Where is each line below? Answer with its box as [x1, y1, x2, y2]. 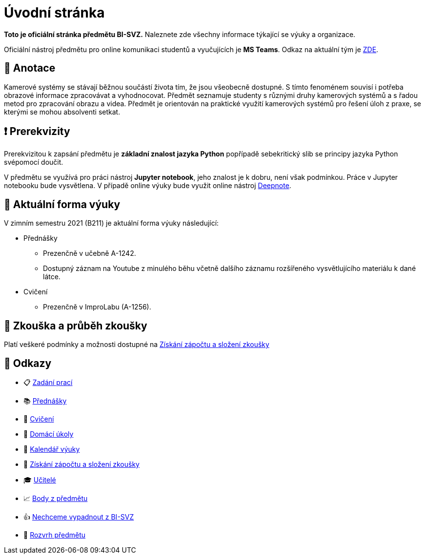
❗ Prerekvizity [4, 125, 70, 138]
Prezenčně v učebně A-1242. [43, 249, 136, 258]
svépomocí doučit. [4, 158, 63, 167]
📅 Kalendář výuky [23, 444, 80, 453]
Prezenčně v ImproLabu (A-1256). [43, 303, 151, 311]
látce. [43, 272, 61, 281]
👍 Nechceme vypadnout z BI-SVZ [23, 512, 134, 521]
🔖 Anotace [4, 62, 56, 75]
